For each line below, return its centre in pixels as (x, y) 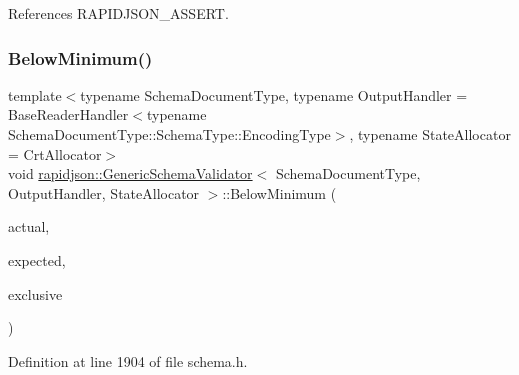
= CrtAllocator (55, 153)
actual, (29, 226)
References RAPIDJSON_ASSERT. (118, 13)
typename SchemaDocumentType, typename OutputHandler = (274, 94)
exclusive (35, 293)
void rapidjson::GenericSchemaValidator (130, 173)
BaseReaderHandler (68, 114)
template (35, 94)
